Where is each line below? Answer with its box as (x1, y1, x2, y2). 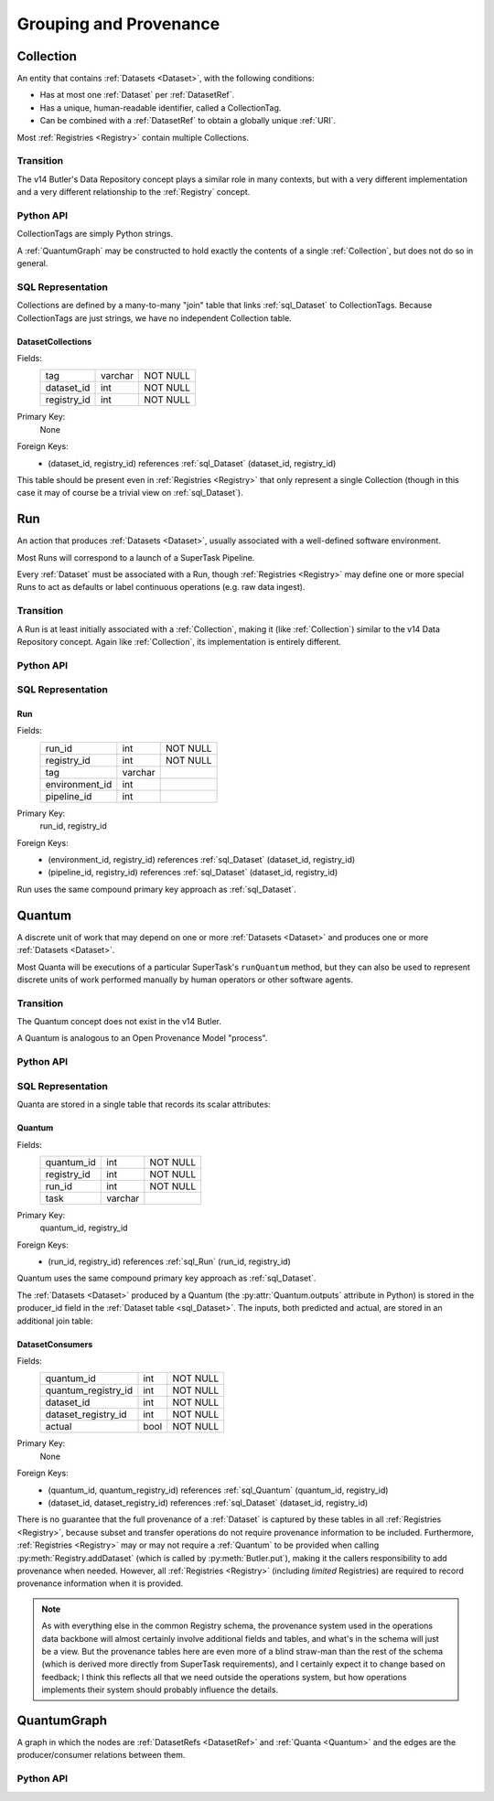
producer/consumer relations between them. (16, 1750, 186, 1761)
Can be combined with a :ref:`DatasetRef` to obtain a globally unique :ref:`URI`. (39, 115, 336, 126)
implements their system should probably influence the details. (41, 1684, 279, 1696)
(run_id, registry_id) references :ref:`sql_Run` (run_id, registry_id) (48, 1256, 292, 1267)
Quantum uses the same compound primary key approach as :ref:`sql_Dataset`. (16, 1272, 317, 1284)
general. (16, 258, 48, 269)
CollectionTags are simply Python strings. (16, 229, 174, 240)
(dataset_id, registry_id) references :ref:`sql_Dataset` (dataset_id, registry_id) (48, 457, 337, 468)
